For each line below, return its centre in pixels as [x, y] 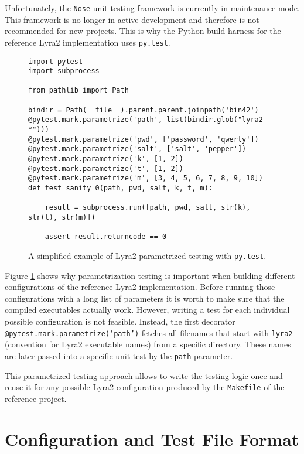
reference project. [36, 398]
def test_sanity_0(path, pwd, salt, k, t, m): [120, 188]
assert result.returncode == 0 [106, 237]
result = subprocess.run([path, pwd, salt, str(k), [148, 208]
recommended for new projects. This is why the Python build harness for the [143, 31]
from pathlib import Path [78, 91]
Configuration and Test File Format [152, 438]
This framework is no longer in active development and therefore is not [132, 19]
